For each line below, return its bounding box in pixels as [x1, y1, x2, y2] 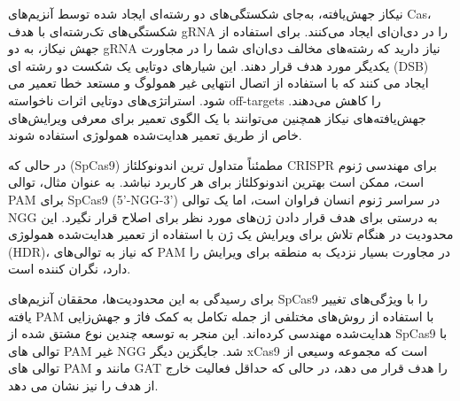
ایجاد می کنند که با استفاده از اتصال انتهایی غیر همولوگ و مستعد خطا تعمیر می [8, 73, 429, 92]
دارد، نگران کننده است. [8, 259, 131, 278]
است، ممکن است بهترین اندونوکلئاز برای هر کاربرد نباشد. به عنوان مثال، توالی [8, 173, 425, 191]
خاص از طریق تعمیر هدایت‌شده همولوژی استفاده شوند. [8, 126, 302, 144]
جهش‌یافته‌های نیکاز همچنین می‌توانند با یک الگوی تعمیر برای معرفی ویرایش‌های [8, 108, 426, 127]
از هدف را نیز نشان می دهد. [8, 375, 159, 394]
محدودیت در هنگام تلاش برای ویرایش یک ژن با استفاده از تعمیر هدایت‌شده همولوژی [8, 225, 454, 243]
